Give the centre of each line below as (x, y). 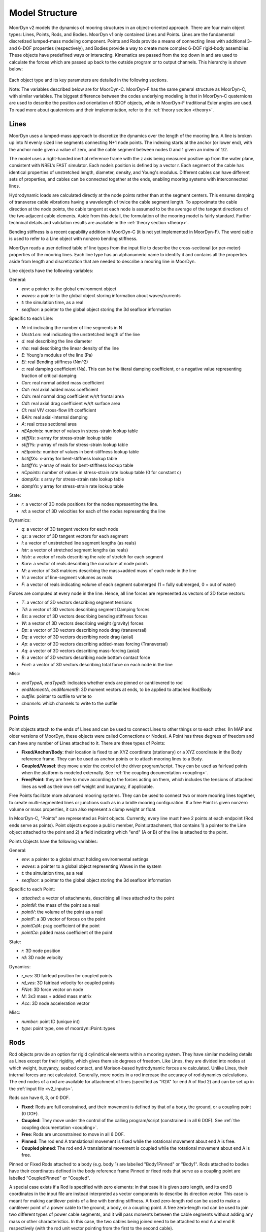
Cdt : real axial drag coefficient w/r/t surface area (71, 403)
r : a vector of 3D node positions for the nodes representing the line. (90, 504)
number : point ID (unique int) (51, 1021)
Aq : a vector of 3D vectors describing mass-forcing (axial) (81, 651)
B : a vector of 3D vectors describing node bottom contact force (86, 657)
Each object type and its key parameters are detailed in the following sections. (88, 80)
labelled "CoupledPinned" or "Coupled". (50, 1178)
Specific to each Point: (32, 889)
